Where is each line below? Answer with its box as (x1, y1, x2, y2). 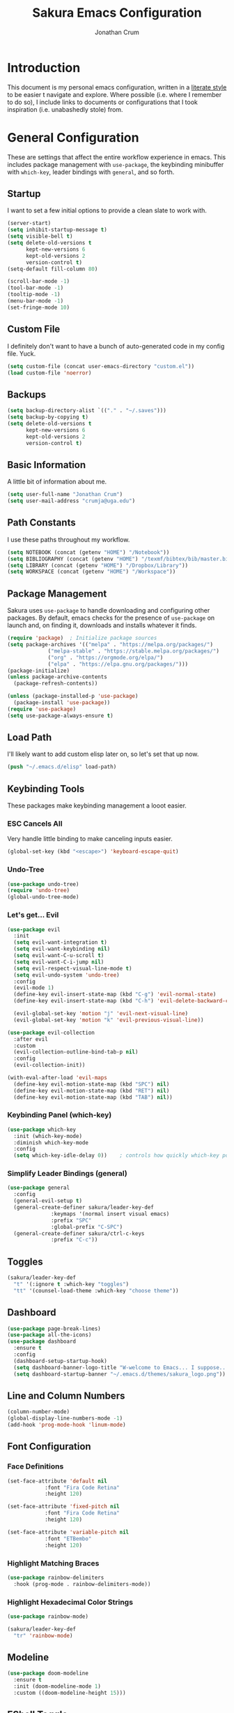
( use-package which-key (7, 1126, 77, 1133)
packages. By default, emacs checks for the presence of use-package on (7, 613, 215, 622)
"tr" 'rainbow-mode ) (13, 1632, 73, 1639)
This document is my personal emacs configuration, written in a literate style (7, 82, 227, 92)
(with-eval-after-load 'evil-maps (7, 1074, 108, 1081)
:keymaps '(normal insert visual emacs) (51, 1210, 170, 1217)
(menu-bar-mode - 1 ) (7, 298, 64, 305)
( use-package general (7, 1184, 70, 1192)
